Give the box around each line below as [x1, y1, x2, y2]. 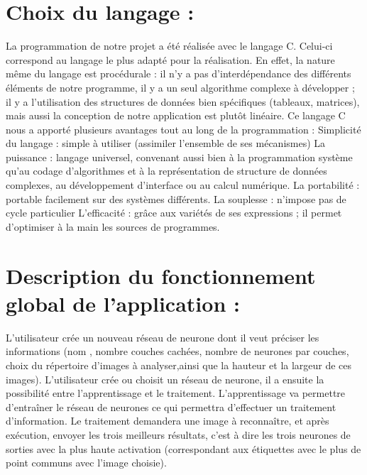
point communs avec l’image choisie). [6, 455, 167, 470]
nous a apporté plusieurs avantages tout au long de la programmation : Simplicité [6, 121, 361, 136]
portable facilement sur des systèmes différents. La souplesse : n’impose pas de [6, 191, 346, 206]
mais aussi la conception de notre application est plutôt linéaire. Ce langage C [6, 108, 346, 123]
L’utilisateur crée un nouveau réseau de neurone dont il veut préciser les [6, 329, 319, 344]
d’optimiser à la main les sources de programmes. [6, 219, 220, 234]
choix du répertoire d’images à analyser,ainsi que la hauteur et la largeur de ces [6, 357, 352, 372]
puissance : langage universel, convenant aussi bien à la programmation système [6, 149, 353, 164]
